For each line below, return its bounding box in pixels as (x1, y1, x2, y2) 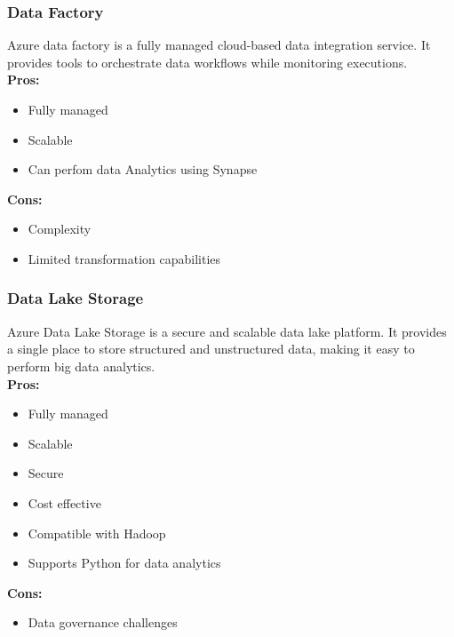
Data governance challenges (28, 613, 178, 632)
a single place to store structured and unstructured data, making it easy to (7, 339, 415, 358)
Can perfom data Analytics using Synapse (28, 160, 258, 179)
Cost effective (28, 493, 101, 512)
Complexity (28, 219, 92, 238)
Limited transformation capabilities (28, 249, 221, 267)
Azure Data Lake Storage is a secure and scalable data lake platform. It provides (7, 322, 447, 340)
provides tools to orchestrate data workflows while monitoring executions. (7, 52, 408, 71)
